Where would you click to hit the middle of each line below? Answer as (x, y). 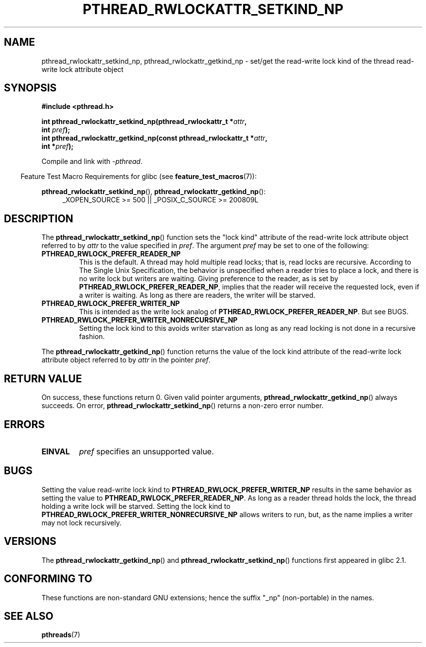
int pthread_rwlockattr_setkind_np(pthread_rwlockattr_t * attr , (144, 122)
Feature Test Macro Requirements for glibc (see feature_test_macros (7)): (139, 177)
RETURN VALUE (43, 378)
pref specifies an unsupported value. (146, 451)
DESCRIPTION (39, 218)
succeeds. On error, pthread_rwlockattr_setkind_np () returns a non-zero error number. (183, 406)
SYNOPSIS (30, 88)
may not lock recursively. (81, 522)
